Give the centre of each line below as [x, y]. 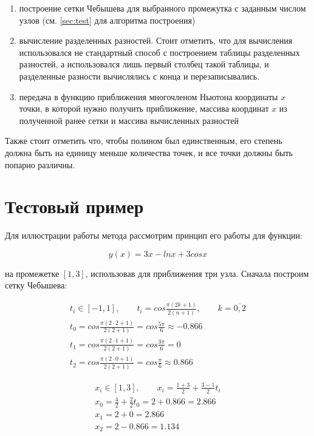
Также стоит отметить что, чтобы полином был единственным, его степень [144, 141]
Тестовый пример [74, 206]
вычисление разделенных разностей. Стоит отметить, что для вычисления [156, 40]
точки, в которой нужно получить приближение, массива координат [144, 108]
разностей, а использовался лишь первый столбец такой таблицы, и [144, 64]
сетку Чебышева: [36, 285]
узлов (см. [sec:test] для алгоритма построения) [107, 20]
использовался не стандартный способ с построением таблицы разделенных [159, 52]
